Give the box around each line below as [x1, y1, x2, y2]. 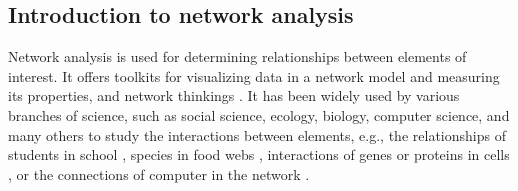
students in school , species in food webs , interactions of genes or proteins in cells [8, 144, 510, 165]
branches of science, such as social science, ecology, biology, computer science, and [8, 104, 510, 125]
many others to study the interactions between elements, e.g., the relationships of [8, 124, 506, 145]
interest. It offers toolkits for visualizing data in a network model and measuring [8, 65, 500, 86]
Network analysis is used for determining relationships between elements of [8, 46, 467, 67]
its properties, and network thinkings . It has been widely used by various [8, 85, 460, 106]
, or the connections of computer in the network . [8, 163, 310, 184]
